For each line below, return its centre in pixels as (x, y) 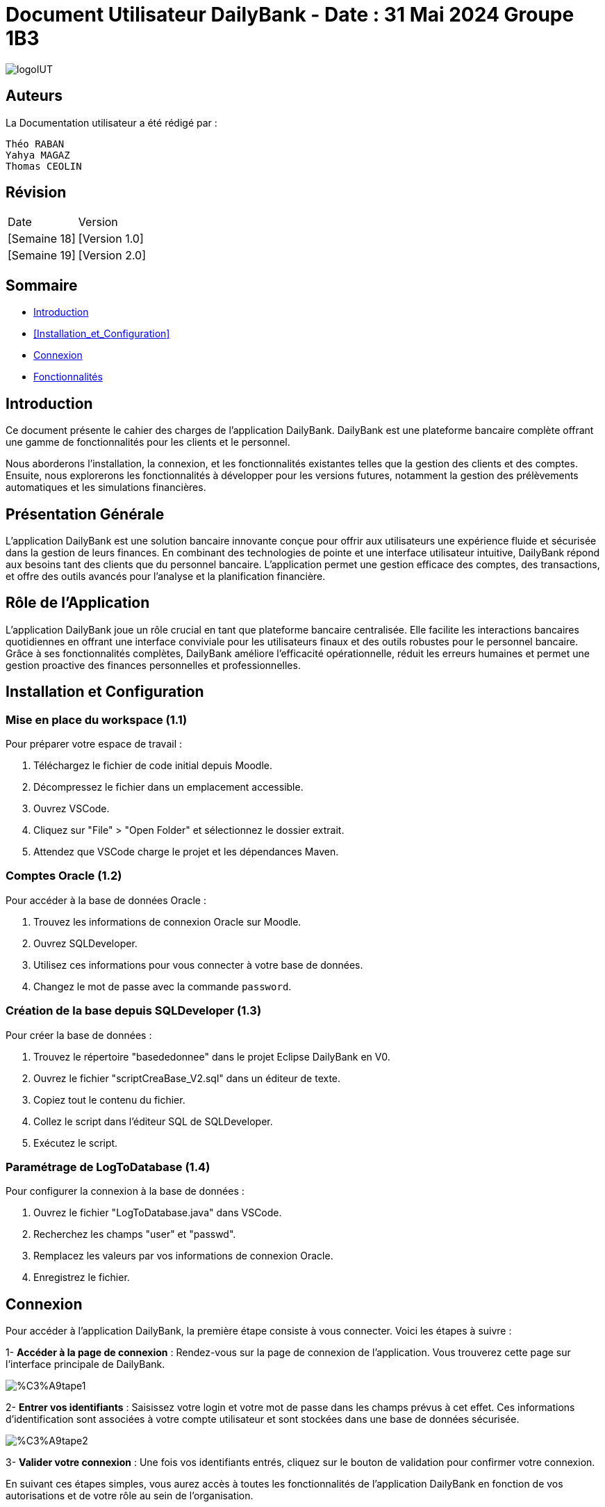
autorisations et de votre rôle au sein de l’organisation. (130, 1496)
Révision (36, 193)
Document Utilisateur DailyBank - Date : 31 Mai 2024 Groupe (290, 15)
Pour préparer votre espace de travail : (94, 744)
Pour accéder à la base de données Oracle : (106, 900)
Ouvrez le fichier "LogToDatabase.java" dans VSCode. (158, 1213)
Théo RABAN (35, 144)
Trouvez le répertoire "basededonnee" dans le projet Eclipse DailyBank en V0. (212, 1056)
